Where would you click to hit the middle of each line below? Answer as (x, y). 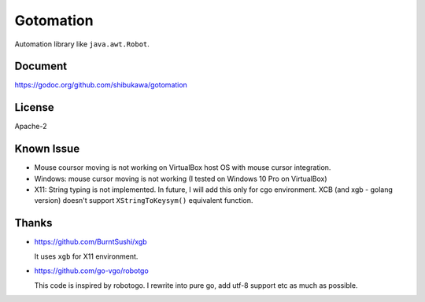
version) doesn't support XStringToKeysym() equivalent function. (144, 201)
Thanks (33, 223)
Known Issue (47, 149)
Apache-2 (31, 127)
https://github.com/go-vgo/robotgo (91, 271)
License (34, 107)
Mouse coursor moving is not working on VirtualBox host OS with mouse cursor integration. (183, 168)
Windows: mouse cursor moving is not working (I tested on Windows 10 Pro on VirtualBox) (181, 179)
